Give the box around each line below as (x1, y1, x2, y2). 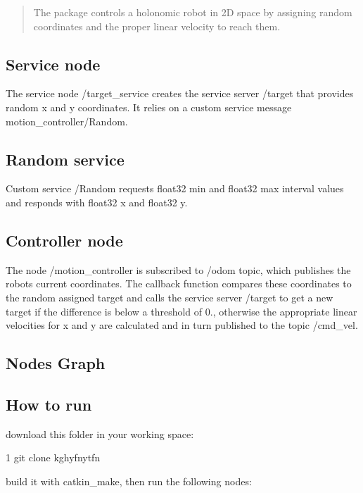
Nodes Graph (6, 352, 106, 374)
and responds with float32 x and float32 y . (6, 194, 188, 209)
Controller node (6, 229, 123, 251)
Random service (6, 148, 125, 170)
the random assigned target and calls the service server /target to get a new (6, 289, 333, 304)
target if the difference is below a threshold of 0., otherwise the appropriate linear (6, 304, 357, 318)
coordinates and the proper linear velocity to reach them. (33, 18, 281, 33)
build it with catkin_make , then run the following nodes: (6, 473, 252, 488)
